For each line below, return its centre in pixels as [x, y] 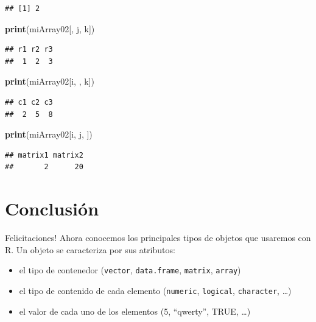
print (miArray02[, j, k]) [50, 28]
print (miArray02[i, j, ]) [49, 134]
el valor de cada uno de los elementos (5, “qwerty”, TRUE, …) [135, 311]
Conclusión [52, 208]
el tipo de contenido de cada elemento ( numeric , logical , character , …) [155, 290]
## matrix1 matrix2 [44, 155]
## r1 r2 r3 [29, 50]
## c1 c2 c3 [29, 102]
